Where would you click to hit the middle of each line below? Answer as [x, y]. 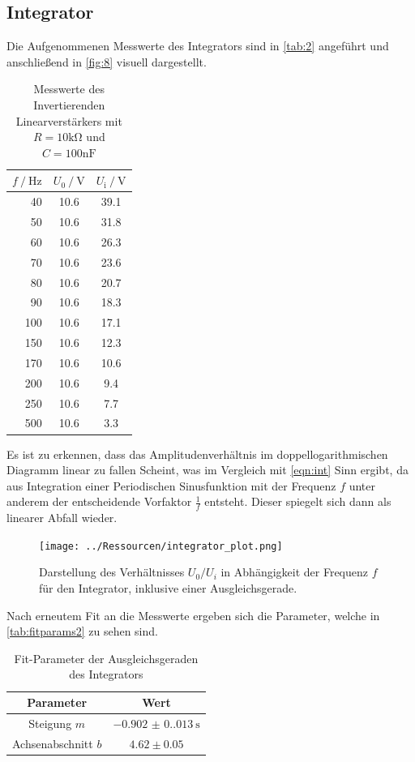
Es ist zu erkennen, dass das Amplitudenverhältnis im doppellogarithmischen [197, 454]
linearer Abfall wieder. [62, 518]
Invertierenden [69, 104]
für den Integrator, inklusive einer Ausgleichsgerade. [168, 588]
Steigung [50, 723]
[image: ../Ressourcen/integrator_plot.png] [161, 546]
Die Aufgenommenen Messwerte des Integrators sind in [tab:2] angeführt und [198, 46]
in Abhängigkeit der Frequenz [294, 572]
